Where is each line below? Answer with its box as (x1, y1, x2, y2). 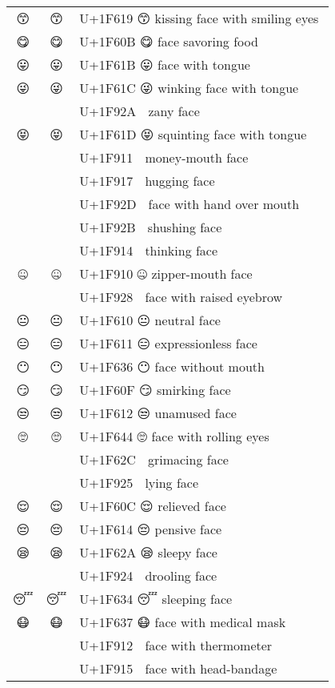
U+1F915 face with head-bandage (79, 659, 277, 678)
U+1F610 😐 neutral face (79, 311, 221, 329)
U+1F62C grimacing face (79, 450, 229, 469)
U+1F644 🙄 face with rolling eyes (79, 427, 269, 445)
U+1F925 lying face (79, 473, 199, 492)
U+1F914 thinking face (79, 241, 218, 260)
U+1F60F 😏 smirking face (79, 380, 231, 399)
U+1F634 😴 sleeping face (79, 589, 233, 608)
